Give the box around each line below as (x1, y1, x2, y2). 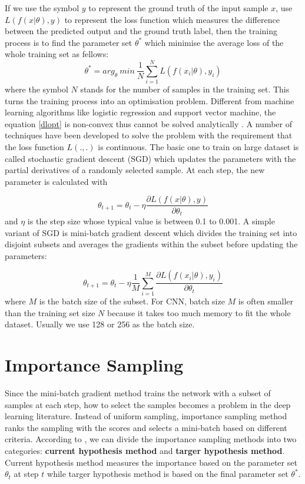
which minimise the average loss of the (144, 36, 284, 48)
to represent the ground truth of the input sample (88, 2, 268, 14)
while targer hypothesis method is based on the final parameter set (47, 468, 289, 480)
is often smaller (238, 295, 293, 307)
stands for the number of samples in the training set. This (80, 83, 290, 95)
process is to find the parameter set (5, 36, 132, 48)
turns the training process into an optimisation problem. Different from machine (5, 94, 294, 107)
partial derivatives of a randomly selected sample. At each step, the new (5, 164, 265, 176)
